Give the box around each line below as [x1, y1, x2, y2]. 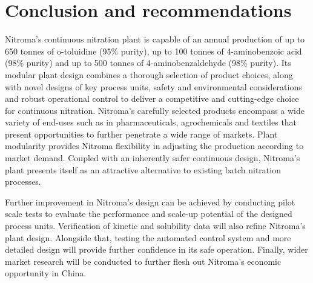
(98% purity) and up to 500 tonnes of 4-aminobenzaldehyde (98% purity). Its [5, 56, 291, 69]
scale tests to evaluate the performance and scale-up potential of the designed [5, 207, 292, 220]
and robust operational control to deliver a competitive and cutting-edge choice [5, 92, 299, 105]
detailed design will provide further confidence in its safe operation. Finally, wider [5, 243, 308, 256]
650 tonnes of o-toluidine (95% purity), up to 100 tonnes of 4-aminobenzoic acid [5, 44, 302, 57]
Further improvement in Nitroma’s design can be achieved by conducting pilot [5, 195, 295, 208]
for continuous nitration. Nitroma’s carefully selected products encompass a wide [5, 104, 305, 116]
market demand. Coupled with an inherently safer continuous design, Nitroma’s [5, 151, 300, 164]
